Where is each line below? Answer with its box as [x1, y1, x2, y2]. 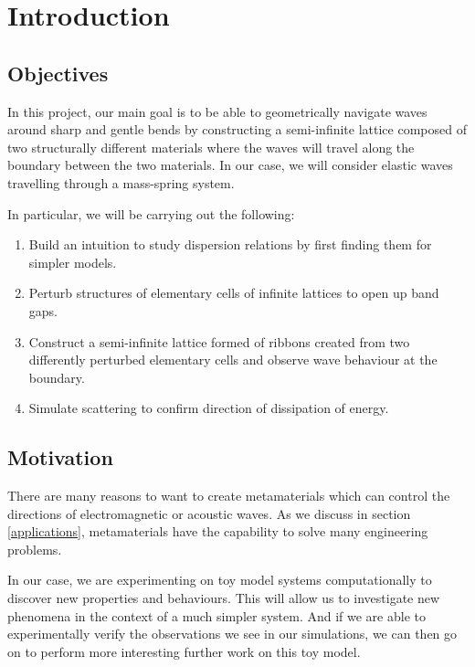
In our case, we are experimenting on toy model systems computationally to [7, 570, 432, 589]
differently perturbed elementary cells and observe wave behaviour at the [28, 350, 438, 369]
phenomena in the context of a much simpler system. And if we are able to [7, 606, 426, 625]
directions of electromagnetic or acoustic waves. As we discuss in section [7, 503, 411, 523]
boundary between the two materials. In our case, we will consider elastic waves [7, 155, 453, 175]
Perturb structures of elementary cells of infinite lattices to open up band [28, 283, 439, 302]
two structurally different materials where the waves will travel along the [7, 137, 415, 156]
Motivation [7, 443, 113, 471]
